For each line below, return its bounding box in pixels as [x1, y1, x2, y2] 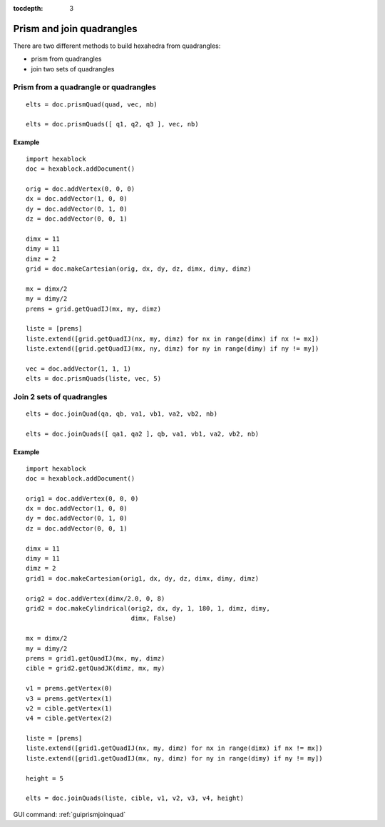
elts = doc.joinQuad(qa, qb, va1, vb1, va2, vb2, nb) [26, 410, 217, 418]
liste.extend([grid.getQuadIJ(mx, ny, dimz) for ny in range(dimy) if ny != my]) [26, 345, 319, 353]
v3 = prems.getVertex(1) [26, 694, 113, 703]
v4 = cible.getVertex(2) [26, 714, 113, 723]
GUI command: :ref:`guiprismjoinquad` [13, 810, 126, 818]
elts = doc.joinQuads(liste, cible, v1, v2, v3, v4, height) [26, 794, 244, 803]
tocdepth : [13, 4, 43, 12]
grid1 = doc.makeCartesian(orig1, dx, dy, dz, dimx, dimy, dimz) [26, 574, 260, 582]
